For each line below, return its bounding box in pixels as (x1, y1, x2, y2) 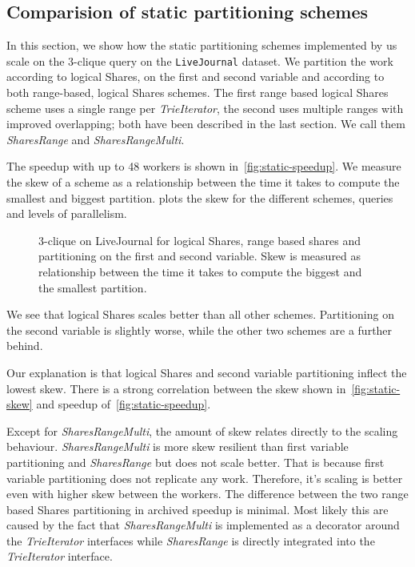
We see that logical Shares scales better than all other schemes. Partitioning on (6, 306, 394, 323)
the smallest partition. (38, 279, 147, 296)
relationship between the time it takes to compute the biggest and (38, 263, 362, 279)
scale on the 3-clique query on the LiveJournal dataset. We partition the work (6, 52, 393, 69)
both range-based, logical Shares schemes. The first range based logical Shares (6, 84, 389, 101)
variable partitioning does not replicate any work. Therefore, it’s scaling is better (6, 469, 403, 486)
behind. (6, 337, 43, 354)
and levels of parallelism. (6, 205, 127, 222)
